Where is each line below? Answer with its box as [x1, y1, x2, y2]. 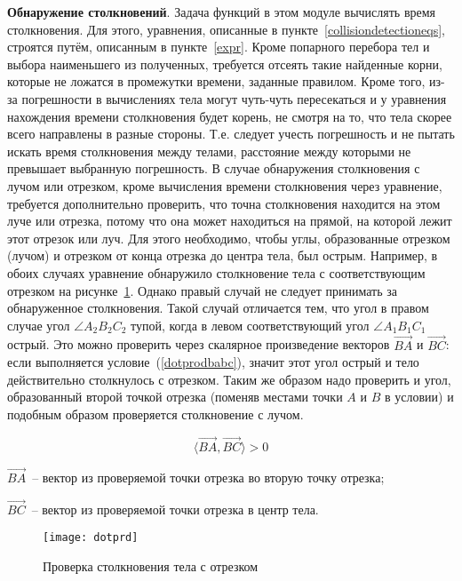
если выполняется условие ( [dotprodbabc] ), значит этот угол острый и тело [7, 353, 419, 371]
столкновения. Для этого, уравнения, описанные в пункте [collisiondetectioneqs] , [7, 20, 445, 38]
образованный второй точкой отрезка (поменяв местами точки [7, 387, 343, 406]
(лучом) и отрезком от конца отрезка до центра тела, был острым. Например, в [7, 246, 438, 265]
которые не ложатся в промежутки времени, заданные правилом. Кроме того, [7, 72, 426, 91]
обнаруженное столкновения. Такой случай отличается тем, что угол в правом [7, 298, 429, 317]
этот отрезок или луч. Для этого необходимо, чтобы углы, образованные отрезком [7, 228, 450, 247]
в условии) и [384, 387, 454, 406]
